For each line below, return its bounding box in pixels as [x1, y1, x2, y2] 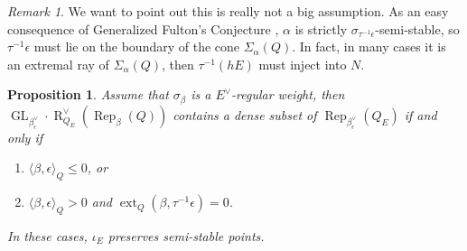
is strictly [294, 19, 348, 38]
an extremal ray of [7, 54, 109, 73]
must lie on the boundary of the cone [33, 37, 240, 56]
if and [404, 105, 437, 124]
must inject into [258, 54, 347, 73]
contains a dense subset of [173, 105, 317, 124]
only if [7, 127, 43, 146]
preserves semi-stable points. [107, 227, 265, 246]
